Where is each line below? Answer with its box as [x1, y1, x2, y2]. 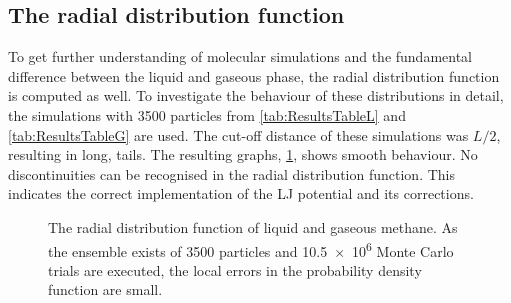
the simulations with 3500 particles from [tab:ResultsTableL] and [8, 104, 406, 125]
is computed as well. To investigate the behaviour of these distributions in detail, [8, 85, 504, 106]
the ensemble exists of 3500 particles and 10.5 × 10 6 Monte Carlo [48, 237, 454, 261]
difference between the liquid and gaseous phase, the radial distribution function [8, 65, 500, 86]
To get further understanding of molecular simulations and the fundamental [8, 46, 473, 67]
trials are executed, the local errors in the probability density [48, 259, 422, 280]
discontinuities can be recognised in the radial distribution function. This [8, 163, 456, 184]
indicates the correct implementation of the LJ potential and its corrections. [8, 183, 474, 204]
